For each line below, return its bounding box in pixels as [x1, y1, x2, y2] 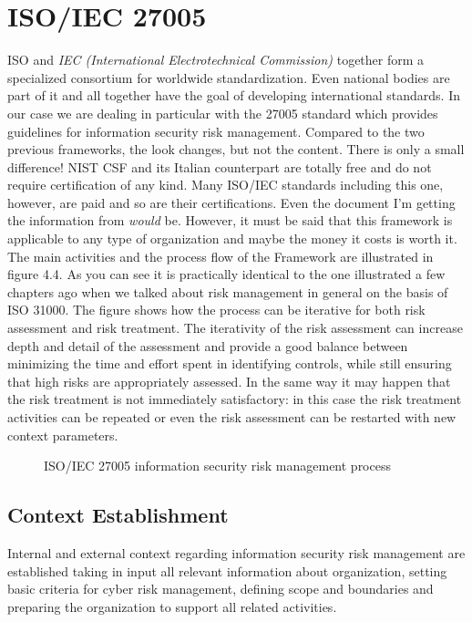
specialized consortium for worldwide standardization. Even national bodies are [7, 67, 450, 87]
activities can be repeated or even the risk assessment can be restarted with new [7, 408, 457, 426]
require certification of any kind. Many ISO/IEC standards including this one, [7, 175, 444, 194]
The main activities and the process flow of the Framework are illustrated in [7, 246, 434, 265]
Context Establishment [7, 501, 229, 529]
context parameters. [7, 425, 118, 444]
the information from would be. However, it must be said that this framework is [7, 211, 453, 230]
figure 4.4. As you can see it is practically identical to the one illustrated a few [7, 264, 446, 284]
